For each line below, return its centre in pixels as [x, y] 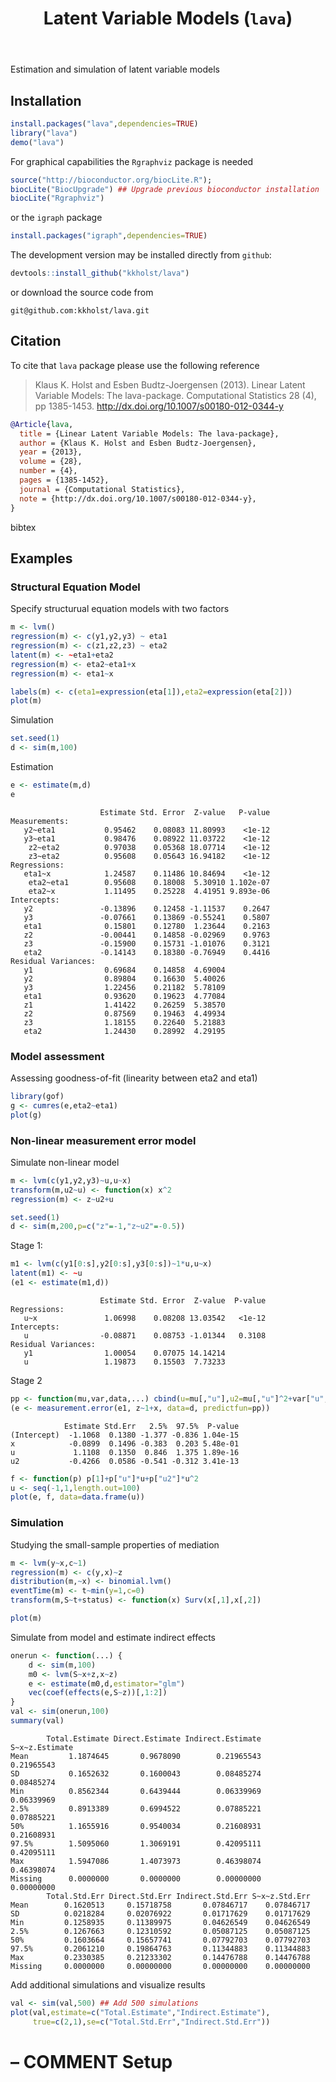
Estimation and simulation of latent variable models [115, 69]
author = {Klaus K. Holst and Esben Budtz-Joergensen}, [138, 443]
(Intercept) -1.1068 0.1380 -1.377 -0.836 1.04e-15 [125, 1435]
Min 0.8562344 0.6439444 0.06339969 [136, 1791]
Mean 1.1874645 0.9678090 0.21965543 [136, 1756]
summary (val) [37, 1721]
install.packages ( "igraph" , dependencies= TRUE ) [109, 236]
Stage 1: [26, 1246]
